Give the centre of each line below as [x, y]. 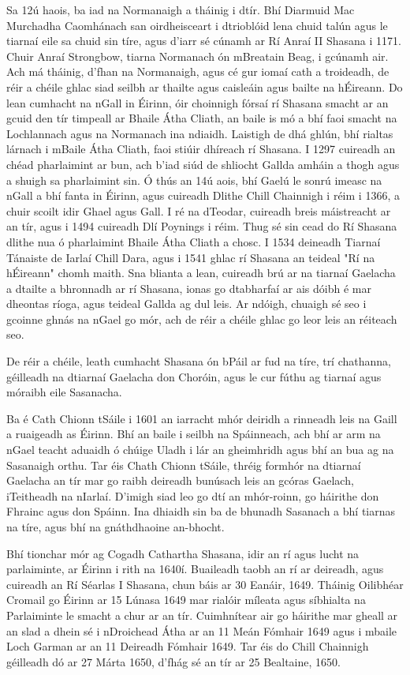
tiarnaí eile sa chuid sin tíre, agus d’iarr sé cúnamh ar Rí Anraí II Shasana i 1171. [204, 41]
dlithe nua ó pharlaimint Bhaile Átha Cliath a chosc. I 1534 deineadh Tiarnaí [194, 241]
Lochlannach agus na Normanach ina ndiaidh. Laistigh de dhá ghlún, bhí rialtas [200, 133]
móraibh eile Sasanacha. [64, 392]
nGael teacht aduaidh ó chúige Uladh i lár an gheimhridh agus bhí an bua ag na [200, 450]
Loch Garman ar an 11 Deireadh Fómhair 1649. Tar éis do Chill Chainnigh [188, 646]
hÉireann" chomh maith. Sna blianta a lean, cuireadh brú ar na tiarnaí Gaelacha [201, 273]
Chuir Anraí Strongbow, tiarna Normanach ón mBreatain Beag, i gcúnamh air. [198, 56]
